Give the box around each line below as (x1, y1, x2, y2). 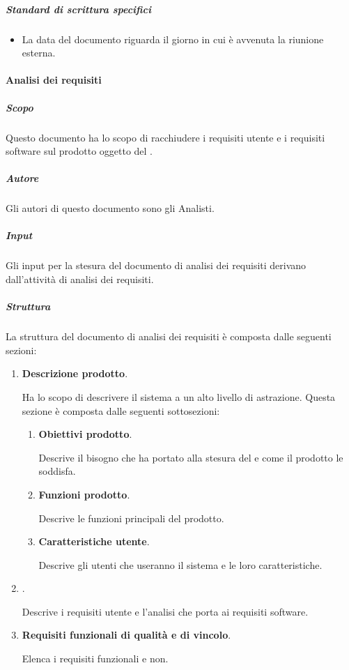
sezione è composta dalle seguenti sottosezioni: (22, 403, 220, 418)
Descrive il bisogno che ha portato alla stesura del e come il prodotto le (38, 450, 343, 464)
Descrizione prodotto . (22, 366, 128, 381)
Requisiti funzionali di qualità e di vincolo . (22, 627, 231, 642)
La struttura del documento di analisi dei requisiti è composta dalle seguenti (6, 329, 332, 344)
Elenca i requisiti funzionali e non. (22, 651, 169, 666)
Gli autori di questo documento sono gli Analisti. (6, 201, 215, 215)
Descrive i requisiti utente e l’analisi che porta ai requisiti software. (22, 604, 309, 618)
